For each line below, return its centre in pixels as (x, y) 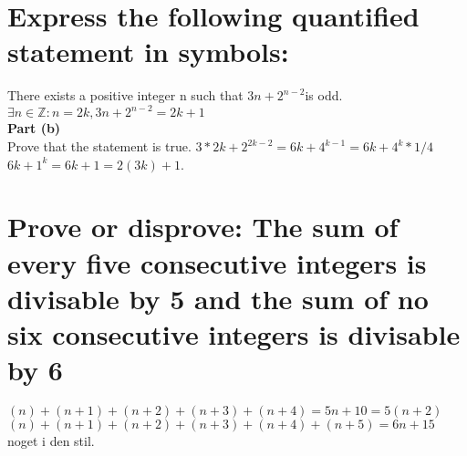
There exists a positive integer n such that (125, 95)
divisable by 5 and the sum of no (218, 298)
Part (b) (34, 128)
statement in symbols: (148, 52)
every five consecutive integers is (217, 262)
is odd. (324, 95)
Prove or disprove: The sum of (203, 227)
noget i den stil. (51, 441)
